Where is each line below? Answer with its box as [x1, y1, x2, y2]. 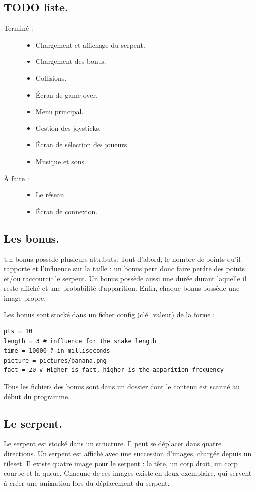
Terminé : [4, 23, 33, 33]
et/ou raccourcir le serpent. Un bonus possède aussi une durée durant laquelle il [4, 273, 247, 283]
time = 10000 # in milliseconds [4, 347, 110, 355]
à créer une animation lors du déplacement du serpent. [4, 477, 170, 488]
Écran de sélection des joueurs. [35, 139, 129, 150]
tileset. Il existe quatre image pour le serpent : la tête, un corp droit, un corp [4, 458, 238, 468]
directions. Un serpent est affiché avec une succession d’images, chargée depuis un [4, 448, 252, 459]
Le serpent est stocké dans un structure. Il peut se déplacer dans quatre [4, 438, 222, 449]
